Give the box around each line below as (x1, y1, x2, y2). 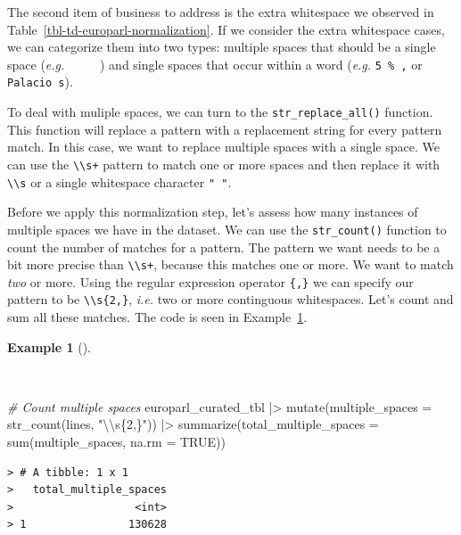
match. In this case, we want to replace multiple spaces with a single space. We (7, 137, 440, 156)
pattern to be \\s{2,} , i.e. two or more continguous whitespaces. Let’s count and (7, 290, 454, 309)
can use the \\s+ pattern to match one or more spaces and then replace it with (7, 154, 440, 173)
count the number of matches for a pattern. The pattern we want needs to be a (7, 237, 440, 256)
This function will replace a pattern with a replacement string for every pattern (7, 119, 442, 138)
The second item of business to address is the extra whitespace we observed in (7, 3, 434, 21)
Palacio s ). (7, 72, 73, 91)
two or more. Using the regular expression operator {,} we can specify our (7, 272, 414, 291)
